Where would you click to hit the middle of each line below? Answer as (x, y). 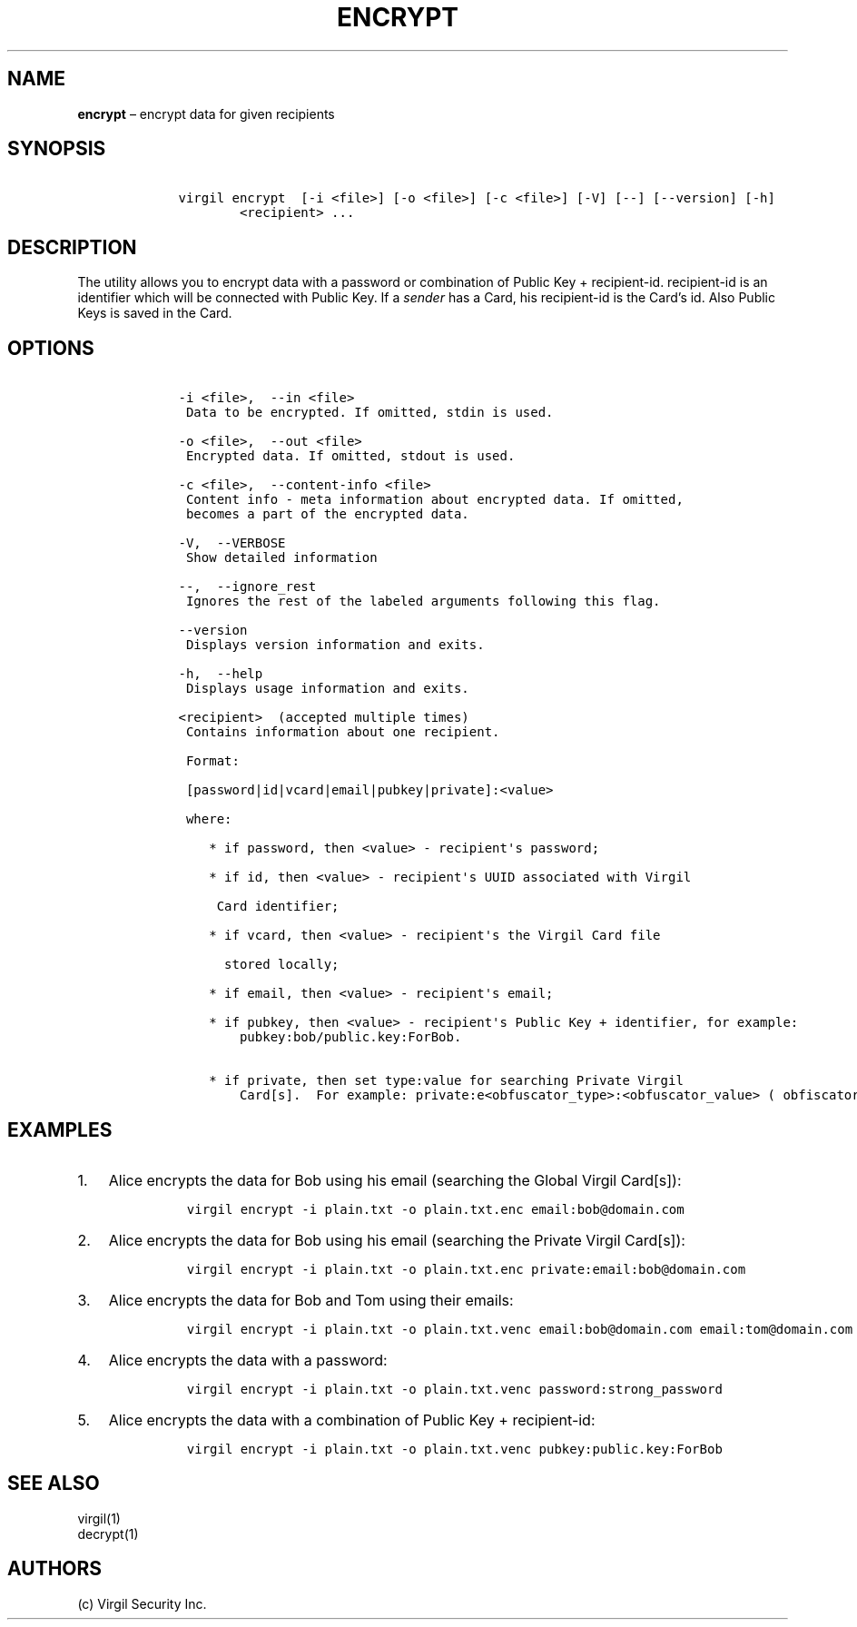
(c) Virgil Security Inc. (142, 1603)
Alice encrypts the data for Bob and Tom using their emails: (311, 1300)
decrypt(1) (108, 1533)
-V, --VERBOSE (232, 543)
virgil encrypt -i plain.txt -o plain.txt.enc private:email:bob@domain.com (466, 1269)
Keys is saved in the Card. (155, 313)
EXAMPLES (60, 1129)
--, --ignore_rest (247, 587)
